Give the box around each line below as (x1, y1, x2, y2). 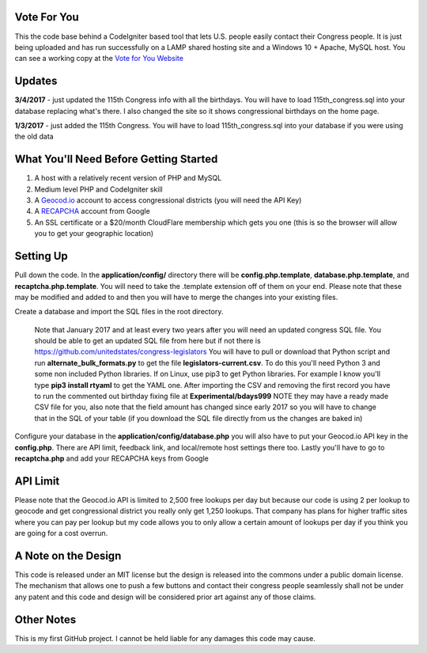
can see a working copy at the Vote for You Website (14, 54, 183, 63)
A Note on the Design (14, 549, 122, 562)
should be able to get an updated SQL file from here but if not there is (34, 336, 261, 346)
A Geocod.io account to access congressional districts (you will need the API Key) (34, 196, 302, 205)
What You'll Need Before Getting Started (14, 153, 218, 166)
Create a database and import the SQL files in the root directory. (14, 307, 224, 317)
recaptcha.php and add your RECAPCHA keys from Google (14, 454, 209, 463)
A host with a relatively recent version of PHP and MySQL (34, 173, 222, 183)
